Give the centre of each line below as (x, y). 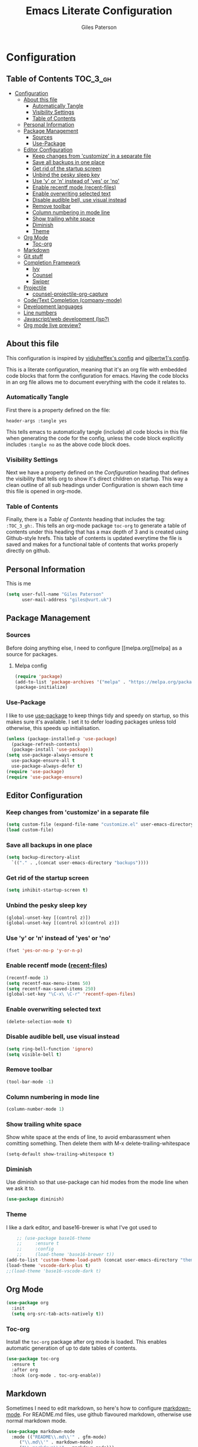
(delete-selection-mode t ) (39, 1022)
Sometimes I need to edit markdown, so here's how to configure (84, 1408)
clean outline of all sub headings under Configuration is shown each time (95, 485)
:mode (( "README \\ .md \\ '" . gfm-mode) (59, 1437)
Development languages (53, 306)
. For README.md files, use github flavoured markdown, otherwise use (106, 1414)
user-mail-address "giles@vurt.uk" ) (67, 600)
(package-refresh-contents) (46, 744)
